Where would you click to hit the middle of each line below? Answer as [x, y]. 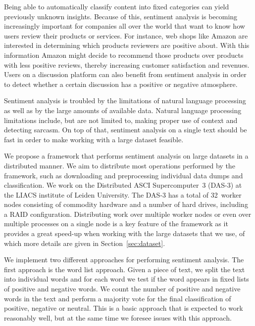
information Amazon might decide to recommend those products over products [124, 55]
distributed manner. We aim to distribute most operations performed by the [120, 165]
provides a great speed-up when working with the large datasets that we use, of [125, 233]
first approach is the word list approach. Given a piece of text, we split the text [125, 269]
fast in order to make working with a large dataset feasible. [94, 139]
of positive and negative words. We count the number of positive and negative [122, 289]
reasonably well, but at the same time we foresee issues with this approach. [118, 317]
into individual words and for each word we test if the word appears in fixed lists [127, 279]
